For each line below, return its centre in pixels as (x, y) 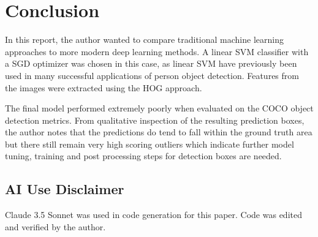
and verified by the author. (55, 226)
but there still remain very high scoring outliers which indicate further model (150, 144)
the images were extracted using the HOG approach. (104, 87)
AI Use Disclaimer (65, 189)
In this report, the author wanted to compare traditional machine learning (144, 39)
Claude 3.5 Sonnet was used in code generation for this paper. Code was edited (153, 215)
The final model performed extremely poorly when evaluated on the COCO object (159, 108)
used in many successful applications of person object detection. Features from (152, 75)
